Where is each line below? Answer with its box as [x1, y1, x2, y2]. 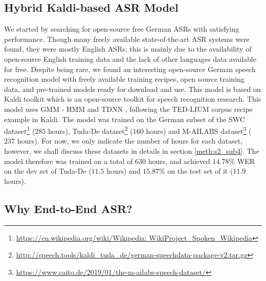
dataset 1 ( [4, 124, 35, 136]
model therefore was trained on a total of [4, 155, 133, 166]
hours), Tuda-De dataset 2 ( [48, 124, 133, 136]
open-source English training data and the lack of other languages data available [4, 53, 256, 64]
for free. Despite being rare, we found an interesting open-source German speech [4, 63, 256, 74]
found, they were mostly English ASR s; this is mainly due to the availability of [4, 43, 252, 54]
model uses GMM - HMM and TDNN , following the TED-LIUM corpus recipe [4, 103, 253, 114]
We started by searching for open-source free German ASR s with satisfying [4, 24, 239, 34]
